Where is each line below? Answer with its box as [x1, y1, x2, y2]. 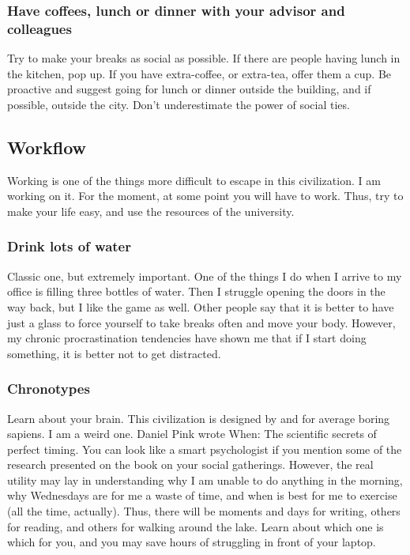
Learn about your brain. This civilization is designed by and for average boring [7, 410, 390, 426]
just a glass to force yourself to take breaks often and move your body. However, [7, 314, 396, 330]
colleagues [7, 18, 72, 38]
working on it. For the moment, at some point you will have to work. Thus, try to [7, 187, 404, 204]
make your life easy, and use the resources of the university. [7, 202, 295, 219]
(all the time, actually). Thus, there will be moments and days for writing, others [7, 503, 401, 519]
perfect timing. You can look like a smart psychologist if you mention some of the [7, 440, 402, 457]
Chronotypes [7, 379, 90, 398]
